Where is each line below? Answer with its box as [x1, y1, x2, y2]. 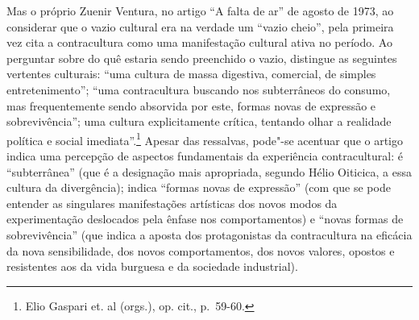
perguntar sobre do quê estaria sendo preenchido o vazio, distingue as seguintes [6, 49, 397, 66]
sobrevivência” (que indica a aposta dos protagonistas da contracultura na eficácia [6, 226, 413, 243]
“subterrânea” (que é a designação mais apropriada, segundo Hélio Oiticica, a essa [6, 163, 413, 180]
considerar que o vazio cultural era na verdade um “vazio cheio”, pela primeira [6, 18, 394, 35]
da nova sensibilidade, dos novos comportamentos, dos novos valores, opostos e [6, 242, 395, 259]
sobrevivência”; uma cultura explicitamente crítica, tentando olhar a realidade [6, 113, 392, 130]
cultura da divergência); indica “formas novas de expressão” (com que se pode [6, 179, 391, 196]
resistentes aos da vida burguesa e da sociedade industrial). [6, 258, 298, 275]
